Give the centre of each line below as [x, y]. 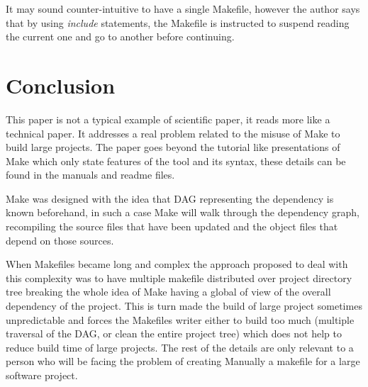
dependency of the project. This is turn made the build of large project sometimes [184, 306]
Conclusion [61, 85]
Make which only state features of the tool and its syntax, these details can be [176, 161]
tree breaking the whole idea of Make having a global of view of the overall [168, 292]
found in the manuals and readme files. [90, 175]
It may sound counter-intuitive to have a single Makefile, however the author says [183, 9]
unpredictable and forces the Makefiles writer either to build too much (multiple [180, 319]
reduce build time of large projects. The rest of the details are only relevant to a [180, 347]
